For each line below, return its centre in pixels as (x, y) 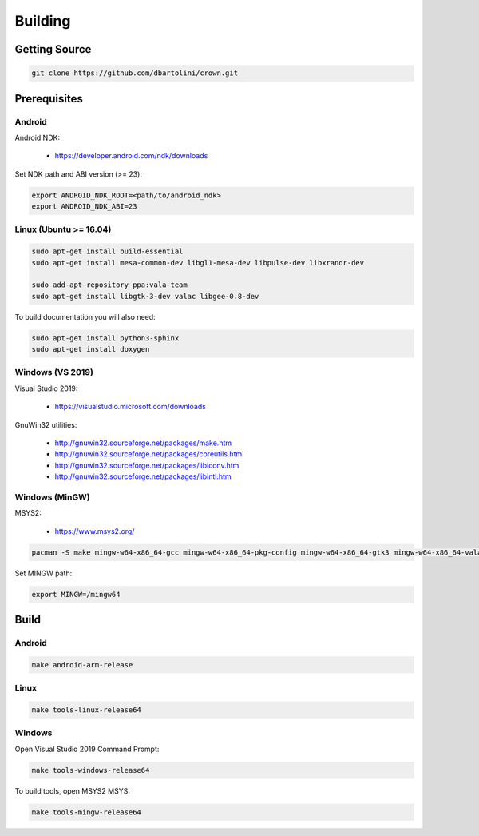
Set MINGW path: (44, 573)
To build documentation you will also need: (85, 316)
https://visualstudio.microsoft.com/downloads (131, 407)
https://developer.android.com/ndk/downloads (131, 156)
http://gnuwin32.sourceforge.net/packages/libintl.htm (143, 476)
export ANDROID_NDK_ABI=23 (84, 207)
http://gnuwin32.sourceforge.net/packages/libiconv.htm (147, 465)
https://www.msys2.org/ (95, 531)
